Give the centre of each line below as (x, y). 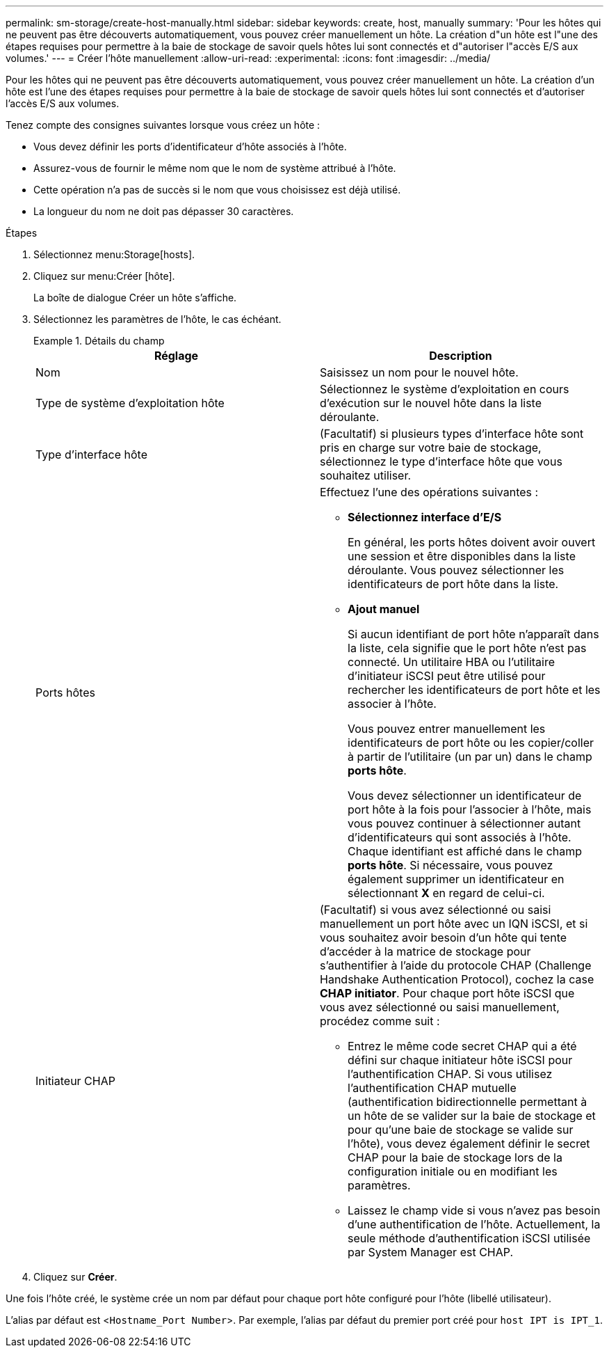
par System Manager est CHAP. (431, 1252)
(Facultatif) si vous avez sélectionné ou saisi (436, 910)
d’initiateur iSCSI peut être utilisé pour (447, 676)
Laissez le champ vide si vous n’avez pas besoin (474, 1210)
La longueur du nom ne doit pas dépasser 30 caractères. (164, 211)
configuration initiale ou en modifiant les (453, 1171)
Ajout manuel (384, 609)
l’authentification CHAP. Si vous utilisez (450, 1074)
